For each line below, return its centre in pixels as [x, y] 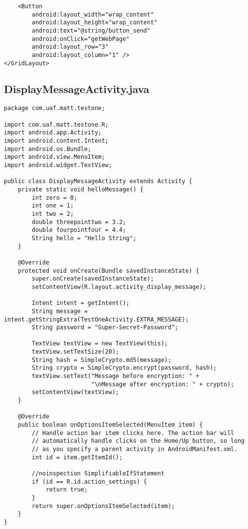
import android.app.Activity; [53, 133]
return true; [67, 490]
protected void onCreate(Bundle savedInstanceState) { [108, 271]
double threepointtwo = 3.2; [79, 222]
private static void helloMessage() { [81, 190]
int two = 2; [53, 214]
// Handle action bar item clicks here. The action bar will [133, 433]
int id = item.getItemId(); [77, 457]
